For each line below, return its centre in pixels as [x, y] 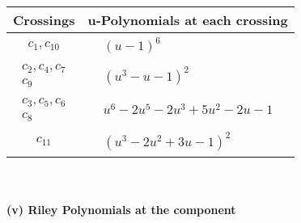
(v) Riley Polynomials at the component [121, 210]
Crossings [44, 20]
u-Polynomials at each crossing [188, 20]
